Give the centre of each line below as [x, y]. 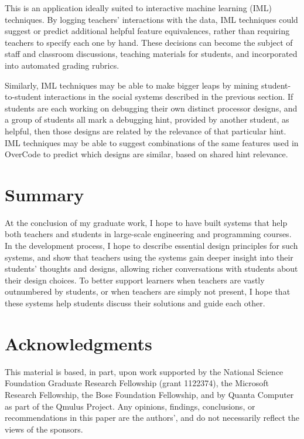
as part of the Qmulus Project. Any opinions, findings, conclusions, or [130, 406]
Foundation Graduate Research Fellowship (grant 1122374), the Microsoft [137, 383]
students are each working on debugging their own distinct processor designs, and [151, 108]
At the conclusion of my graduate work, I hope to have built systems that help [146, 222]
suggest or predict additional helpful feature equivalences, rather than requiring [147, 31]
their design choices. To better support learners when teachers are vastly [135, 280]
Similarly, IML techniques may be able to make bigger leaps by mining [132, 85]
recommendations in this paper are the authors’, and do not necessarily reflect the [152, 418]
